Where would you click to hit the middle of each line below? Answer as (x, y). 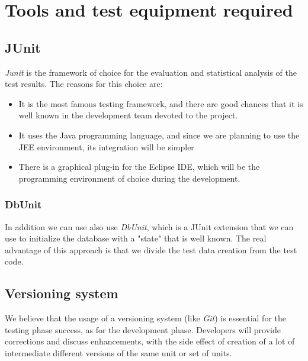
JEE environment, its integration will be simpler (106, 146)
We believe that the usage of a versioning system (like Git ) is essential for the (145, 318)
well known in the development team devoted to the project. (128, 115)
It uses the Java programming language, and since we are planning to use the (159, 135)
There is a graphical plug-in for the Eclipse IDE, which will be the (139, 167)
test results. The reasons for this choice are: (84, 84)
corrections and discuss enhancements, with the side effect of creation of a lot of (150, 341)
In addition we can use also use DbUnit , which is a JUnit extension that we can (149, 226)
